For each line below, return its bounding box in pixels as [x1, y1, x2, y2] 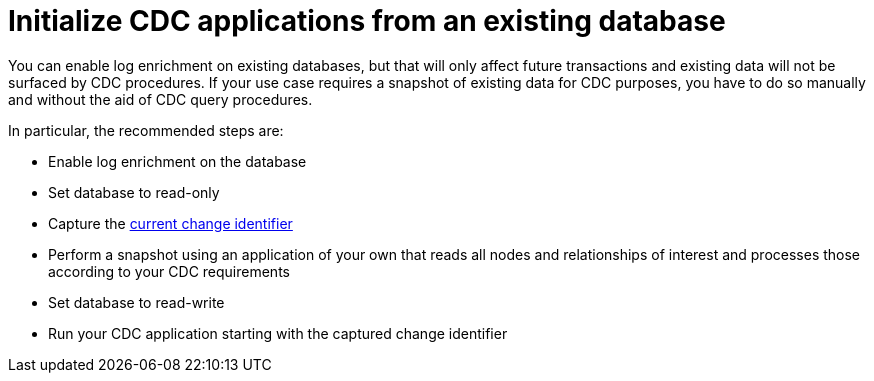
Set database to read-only [48, 183, 220, 201]
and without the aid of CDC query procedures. [8, 90, 313, 108]
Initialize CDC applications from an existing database [8, 4, 726, 38]
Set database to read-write [48, 293, 225, 311]
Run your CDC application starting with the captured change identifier [48, 324, 508, 342]
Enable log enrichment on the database [48, 152, 307, 170]
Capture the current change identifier [48, 214, 293, 232]
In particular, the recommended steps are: [8, 121, 284, 139]
